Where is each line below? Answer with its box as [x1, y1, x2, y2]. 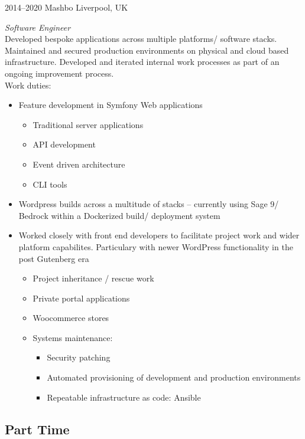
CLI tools [33, 178, 67, 190]
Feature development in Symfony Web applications [18, 99, 203, 111]
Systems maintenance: [33, 331, 113, 343]
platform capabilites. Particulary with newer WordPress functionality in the [18, 240, 293, 253]
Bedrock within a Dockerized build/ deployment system [18, 209, 220, 221]
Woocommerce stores [33, 312, 109, 324]
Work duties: [5, 78, 51, 91]
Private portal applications [33, 291, 130, 304]
